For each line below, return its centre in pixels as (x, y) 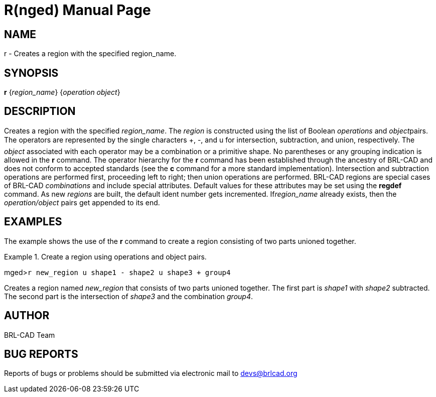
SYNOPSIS (31, 73)
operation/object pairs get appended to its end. (82, 202)
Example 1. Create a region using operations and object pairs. (105, 256)
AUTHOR (27, 316)
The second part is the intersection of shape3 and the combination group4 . (129, 296)
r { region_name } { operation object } (62, 92)
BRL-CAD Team (30, 335)
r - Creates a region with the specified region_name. (90, 54)
